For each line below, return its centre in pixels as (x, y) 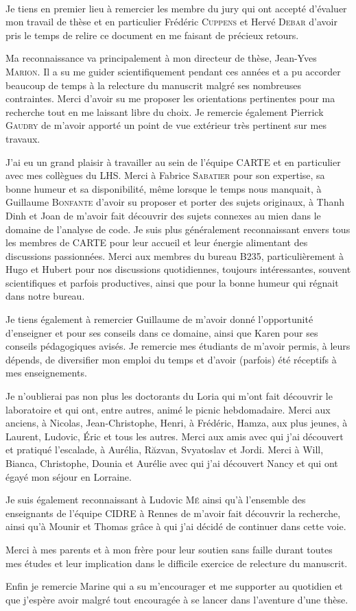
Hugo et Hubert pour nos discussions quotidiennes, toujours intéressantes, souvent (178, 269)
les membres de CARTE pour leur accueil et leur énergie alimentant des (157, 242)
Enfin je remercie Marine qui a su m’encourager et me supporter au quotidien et (174, 586)
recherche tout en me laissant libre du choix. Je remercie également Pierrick (165, 111)
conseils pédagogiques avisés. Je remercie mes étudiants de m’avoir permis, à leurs (178, 346)
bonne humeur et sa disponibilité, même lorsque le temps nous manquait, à (164, 188)
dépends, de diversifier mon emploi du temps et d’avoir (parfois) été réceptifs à (171, 359)
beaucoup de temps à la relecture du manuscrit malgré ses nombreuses (154, 85)
